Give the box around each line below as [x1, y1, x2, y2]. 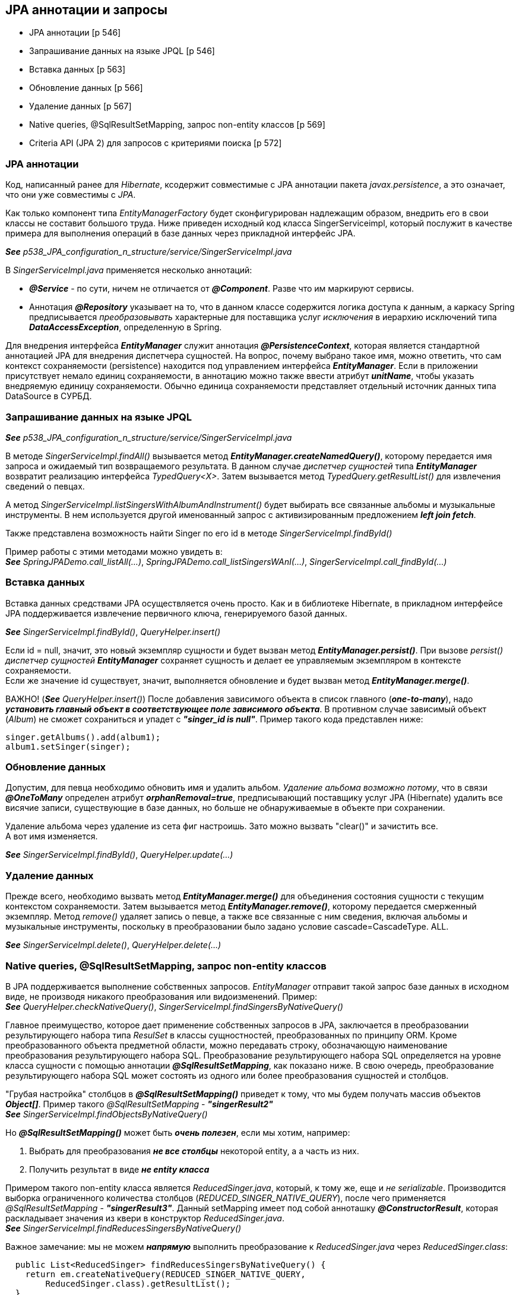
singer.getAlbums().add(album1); [5, 732, 161, 742]
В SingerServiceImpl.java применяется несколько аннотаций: [5, 265, 252, 276]
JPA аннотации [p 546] [29, 27, 121, 38]
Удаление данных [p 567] [29, 101, 132, 112]
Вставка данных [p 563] [29, 64, 126, 75]
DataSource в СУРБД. [5, 391, 92, 402]
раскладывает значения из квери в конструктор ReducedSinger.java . [5, 1212, 284, 1223]
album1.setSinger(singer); [5, 741, 131, 751]
